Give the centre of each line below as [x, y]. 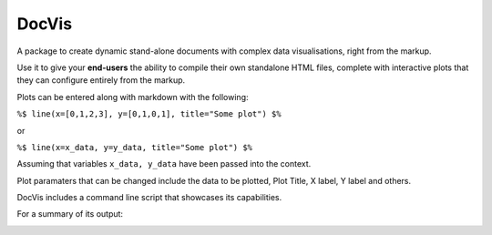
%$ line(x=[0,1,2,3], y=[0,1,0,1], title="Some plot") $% [149, 114]
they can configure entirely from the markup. [101, 80]
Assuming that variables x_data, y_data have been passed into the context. [164, 164]
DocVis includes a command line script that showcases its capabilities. [149, 198]
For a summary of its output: [70, 214]
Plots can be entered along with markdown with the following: [133, 97]
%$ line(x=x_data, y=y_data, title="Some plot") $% [135, 147]
